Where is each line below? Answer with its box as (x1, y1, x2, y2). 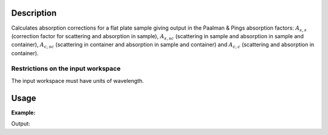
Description (11, 8, 57, 18)
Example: (11, 109, 36, 116)
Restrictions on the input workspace (11, 64, 121, 73)
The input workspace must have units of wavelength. (11, 77, 144, 84)
